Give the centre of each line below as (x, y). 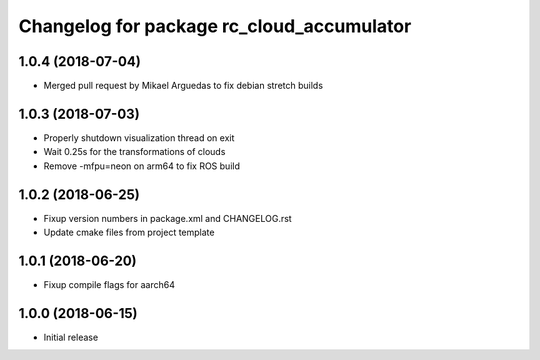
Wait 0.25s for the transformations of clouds (134, 152)
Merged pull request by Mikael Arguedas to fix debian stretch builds (183, 86)
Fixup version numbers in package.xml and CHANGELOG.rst (167, 218)
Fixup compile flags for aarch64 (109, 284)
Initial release (71, 337)
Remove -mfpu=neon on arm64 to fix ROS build (141, 166)
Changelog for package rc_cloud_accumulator (215, 26)
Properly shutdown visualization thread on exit (139, 137)
